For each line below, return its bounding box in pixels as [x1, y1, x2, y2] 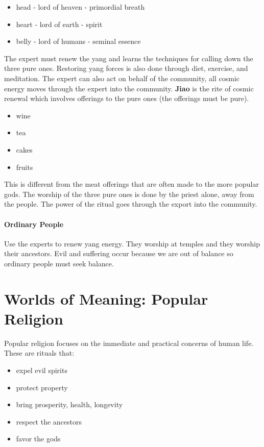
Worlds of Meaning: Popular [4, 288, 208, 309]
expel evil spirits [16, 364, 67, 375]
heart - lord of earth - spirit [16, 18, 103, 29]
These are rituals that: [4, 347, 75, 358]
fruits [16, 161, 33, 172]
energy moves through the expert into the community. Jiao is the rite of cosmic [4, 83, 254, 93]
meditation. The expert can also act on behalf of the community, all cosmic [4, 72, 240, 83]
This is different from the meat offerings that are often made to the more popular [4, 179, 259, 189]
